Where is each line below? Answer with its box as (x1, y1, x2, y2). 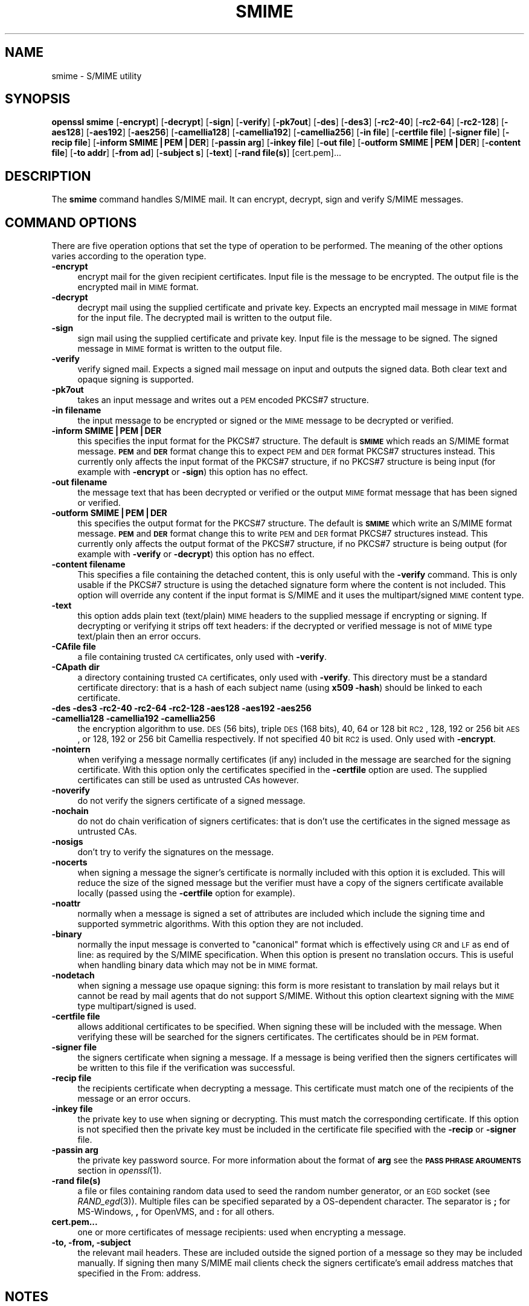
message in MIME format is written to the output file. (77, 343, 283, 354)
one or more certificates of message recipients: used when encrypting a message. (77, 1227, 406, 1238)
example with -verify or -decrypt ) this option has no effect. (77, 549, 315, 560)
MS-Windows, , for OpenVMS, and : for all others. (77, 1206, 275, 1217)
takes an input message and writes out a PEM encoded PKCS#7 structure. (77, 395, 369, 406)
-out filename (51, 477, 107, 488)
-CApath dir (51, 662, 100, 673)
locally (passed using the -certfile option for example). (77, 888, 295, 899)
